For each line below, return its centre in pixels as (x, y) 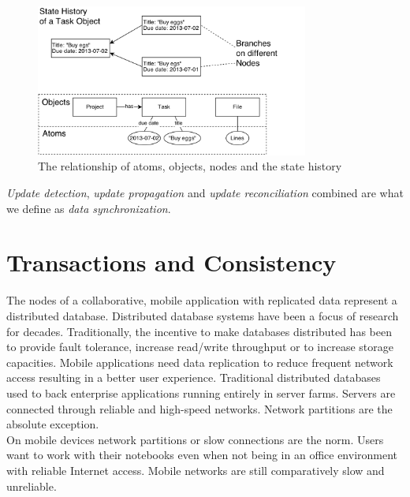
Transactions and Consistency (171, 262)
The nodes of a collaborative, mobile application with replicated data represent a (202, 300)
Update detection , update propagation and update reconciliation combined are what (205, 193)
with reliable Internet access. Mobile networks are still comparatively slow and (196, 470)
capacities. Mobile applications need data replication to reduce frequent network (200, 362)
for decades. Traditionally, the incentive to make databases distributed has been (199, 331)
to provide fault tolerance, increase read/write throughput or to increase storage (200, 347)
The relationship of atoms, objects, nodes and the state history (190, 166)
